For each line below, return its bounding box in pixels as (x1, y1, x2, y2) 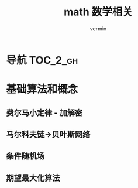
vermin (89, 25, 107, 32)
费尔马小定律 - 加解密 (6, 108, 83, 118)
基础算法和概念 (6, 83, 78, 96)
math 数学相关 (63, 5, 133, 19)
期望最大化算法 (6, 173, 60, 183)
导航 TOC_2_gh (6, 53, 78, 67)
